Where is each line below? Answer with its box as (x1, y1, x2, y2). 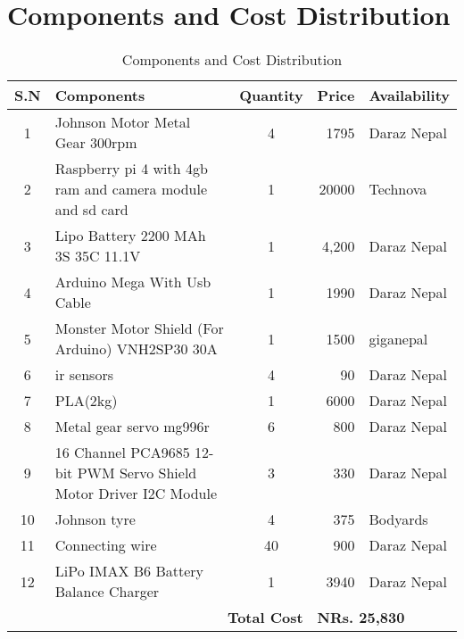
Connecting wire (54, 535, 157, 556)
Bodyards (369, 509, 428, 530)
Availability (369, 85, 450, 106)
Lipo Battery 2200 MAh (54, 225, 206, 246)
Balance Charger (54, 581, 160, 602)
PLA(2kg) (54, 390, 118, 411)
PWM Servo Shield (77, 462, 197, 484)
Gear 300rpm (54, 132, 137, 154)
